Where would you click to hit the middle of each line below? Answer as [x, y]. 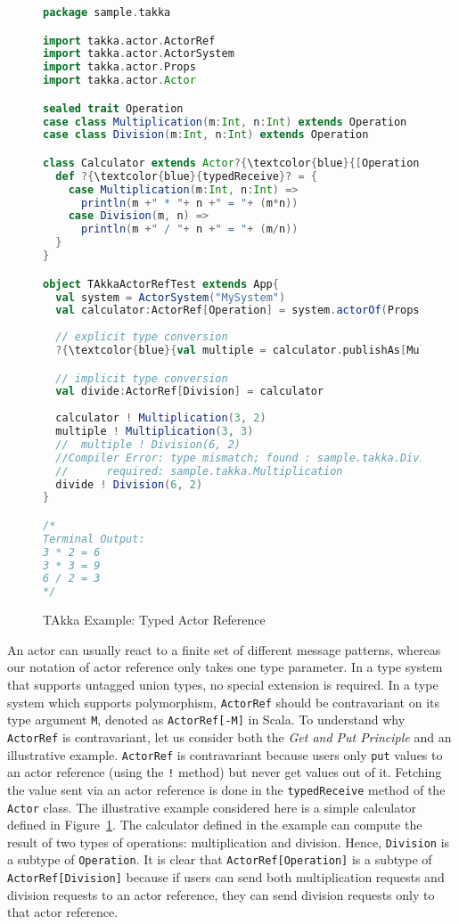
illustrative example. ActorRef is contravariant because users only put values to [225, 754]
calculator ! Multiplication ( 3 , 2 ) [161, 418]
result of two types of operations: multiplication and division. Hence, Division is [229, 842]
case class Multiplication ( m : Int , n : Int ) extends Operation [225, 122]
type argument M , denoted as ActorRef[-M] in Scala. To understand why [206, 720]
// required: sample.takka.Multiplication [199, 471]
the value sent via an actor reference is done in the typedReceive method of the [226, 789]
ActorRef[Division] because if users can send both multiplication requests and [226, 877]
